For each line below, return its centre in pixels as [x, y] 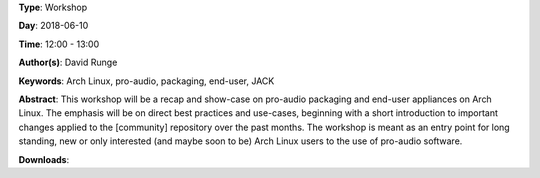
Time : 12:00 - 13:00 [59, 44]
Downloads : [44, 159]
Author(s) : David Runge [68, 62]
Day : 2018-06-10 [53, 26]
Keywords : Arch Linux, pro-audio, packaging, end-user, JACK [146, 81]
